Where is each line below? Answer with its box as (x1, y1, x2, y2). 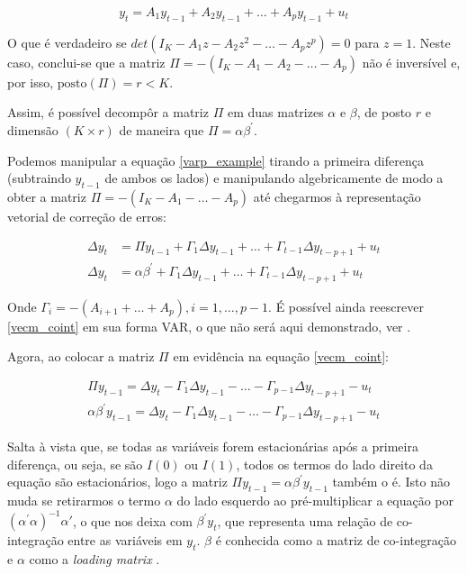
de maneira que (119, 120, 204, 139)
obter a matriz (7, 187, 86, 205)
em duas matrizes (227, 103, 324, 122)
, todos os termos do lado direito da (236, 454, 433, 473)
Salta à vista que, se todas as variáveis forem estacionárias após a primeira (7, 437, 418, 456)
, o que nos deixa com (72, 511, 193, 530)
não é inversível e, (362, 52, 461, 71)
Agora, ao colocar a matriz (7, 347, 155, 366)
